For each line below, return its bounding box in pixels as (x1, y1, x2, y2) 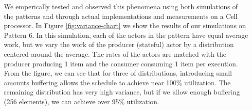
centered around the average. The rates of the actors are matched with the (4, 48, 226, 59)
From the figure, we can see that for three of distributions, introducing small (4, 68, 232, 78)
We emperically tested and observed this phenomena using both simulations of (4, 1, 238, 11)
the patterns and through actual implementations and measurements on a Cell (4, 11, 238, 21)
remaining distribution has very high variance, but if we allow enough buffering (4, 87, 240, 97)
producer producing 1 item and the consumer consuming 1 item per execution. (4, 58, 238, 68)
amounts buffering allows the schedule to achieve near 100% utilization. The (4, 77, 231, 87)
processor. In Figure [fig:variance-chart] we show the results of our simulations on (4, 20, 246, 31)
